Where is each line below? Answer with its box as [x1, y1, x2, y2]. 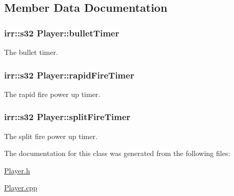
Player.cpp [4, 182, 37, 193]
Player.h [4, 165, 30, 175]
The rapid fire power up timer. [4, 88, 101, 99]
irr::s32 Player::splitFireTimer [4, 110, 131, 123]
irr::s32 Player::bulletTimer [4, 26, 120, 39]
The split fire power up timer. [4, 130, 98, 141]
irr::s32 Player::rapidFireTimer [4, 68, 134, 81]
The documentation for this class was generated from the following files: [4, 148, 230, 159]
